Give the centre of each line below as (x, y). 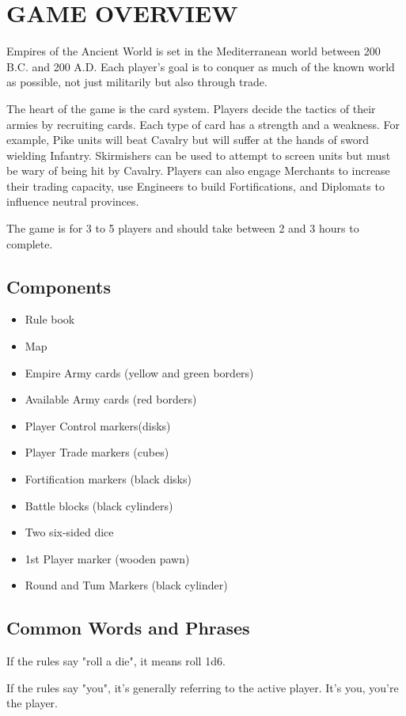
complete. (30, 243)
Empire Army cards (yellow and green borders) (139, 372)
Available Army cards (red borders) (111, 399)
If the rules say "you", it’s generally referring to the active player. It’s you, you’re (203, 687)
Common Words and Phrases (128, 628)
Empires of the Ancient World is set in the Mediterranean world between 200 (194, 51)
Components (59, 286)
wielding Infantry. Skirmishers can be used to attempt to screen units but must (199, 155)
